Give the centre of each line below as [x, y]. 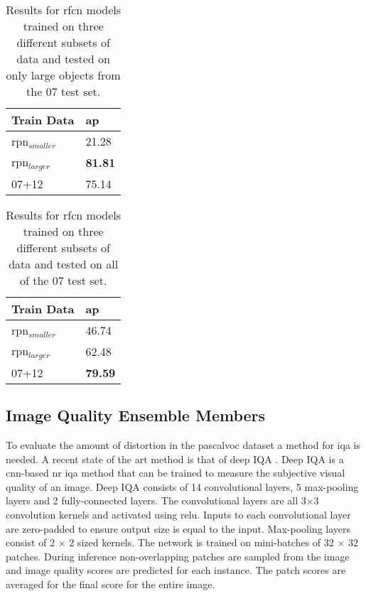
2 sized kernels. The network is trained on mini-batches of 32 [201, 542]
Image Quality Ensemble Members [136, 415]
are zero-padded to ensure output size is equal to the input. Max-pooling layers [178, 528]
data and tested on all [64, 264]
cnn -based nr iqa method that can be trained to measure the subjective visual [176, 473]
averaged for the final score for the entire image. [111, 584]
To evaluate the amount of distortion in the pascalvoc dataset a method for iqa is [183, 445]
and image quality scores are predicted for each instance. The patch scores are [176, 570]
